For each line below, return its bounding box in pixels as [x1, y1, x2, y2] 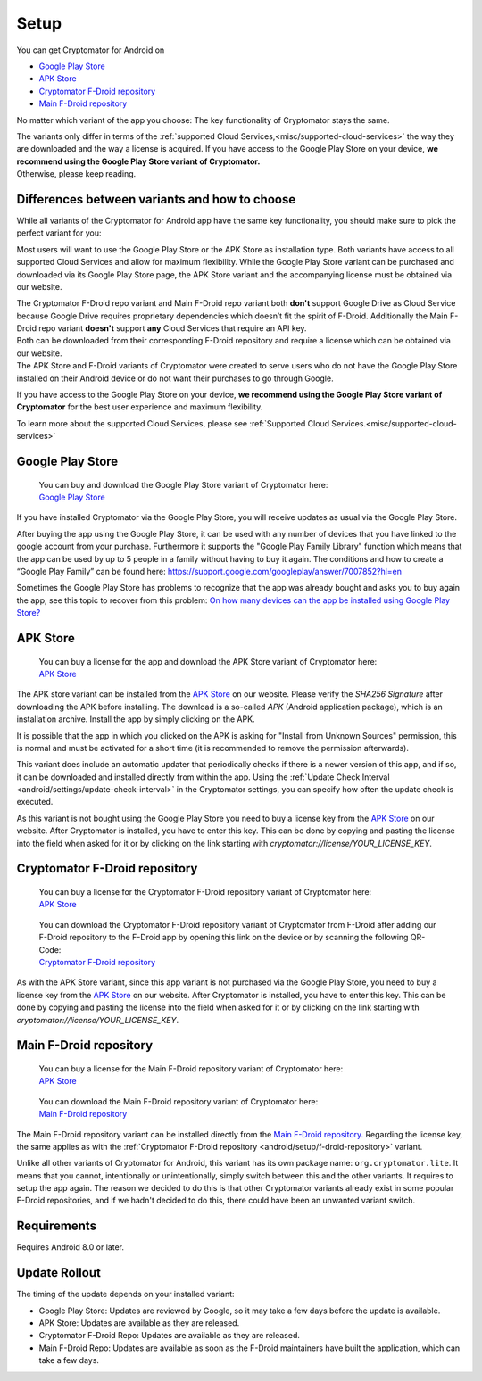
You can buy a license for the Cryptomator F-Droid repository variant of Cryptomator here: [38, 887, 372, 897]
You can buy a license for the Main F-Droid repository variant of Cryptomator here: [38, 1063, 344, 1074]
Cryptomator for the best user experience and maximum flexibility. [16, 401, 263, 412]
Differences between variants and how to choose [16, 192, 296, 207]
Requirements [16, 1219, 97, 1234]
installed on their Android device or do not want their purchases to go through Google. [16, 373, 334, 384]
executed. [16, 797, 54, 807]
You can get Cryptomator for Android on [16, 45, 165, 55]
